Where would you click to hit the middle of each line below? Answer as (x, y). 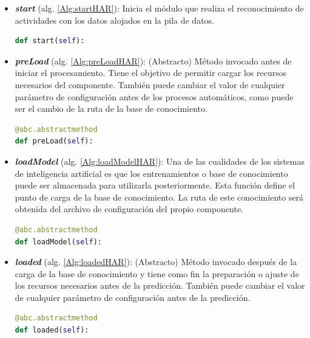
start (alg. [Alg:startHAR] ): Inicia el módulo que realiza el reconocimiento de (159, 8)
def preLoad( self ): (54, 141)
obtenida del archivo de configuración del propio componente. (129, 209)
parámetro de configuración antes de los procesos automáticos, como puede (154, 96)
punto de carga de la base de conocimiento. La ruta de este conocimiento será (159, 197)
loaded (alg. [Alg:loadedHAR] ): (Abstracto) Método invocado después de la (156, 262)
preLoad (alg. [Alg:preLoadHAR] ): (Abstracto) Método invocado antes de (153, 60)
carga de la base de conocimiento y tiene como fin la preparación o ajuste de (157, 273)
